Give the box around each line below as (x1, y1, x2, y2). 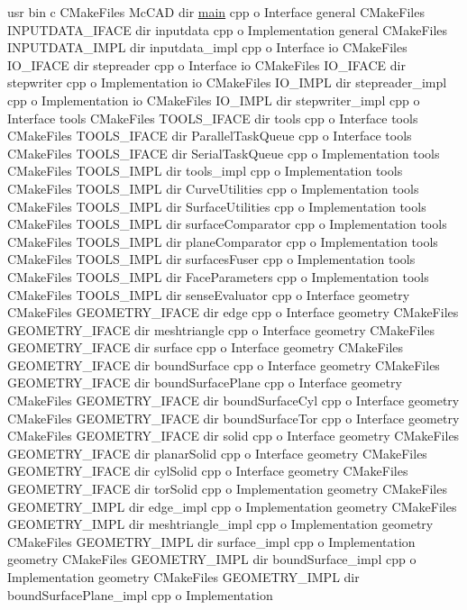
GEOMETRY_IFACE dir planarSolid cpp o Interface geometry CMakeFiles (7, 443, 427, 462)
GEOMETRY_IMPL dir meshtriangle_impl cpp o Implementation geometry (7, 514, 434, 533)
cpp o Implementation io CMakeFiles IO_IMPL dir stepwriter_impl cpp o (7, 90, 420, 109)
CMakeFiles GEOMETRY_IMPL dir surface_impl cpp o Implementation (7, 532, 416, 551)
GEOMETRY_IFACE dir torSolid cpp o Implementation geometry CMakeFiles (7, 479, 447, 498)
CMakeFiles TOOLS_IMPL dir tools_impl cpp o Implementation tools (7, 161, 403, 180)
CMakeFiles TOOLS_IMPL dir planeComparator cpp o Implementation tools (7, 232, 438, 250)
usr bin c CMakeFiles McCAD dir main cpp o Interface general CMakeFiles (7, 3, 425, 21)
